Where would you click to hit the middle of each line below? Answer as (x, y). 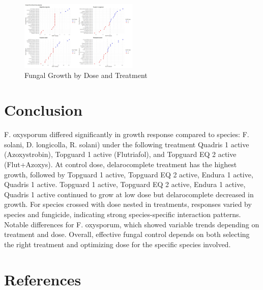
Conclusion (43, 110)
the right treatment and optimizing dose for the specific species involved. (118, 244)
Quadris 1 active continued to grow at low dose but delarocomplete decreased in (129, 194)
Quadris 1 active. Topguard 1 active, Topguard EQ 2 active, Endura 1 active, (125, 184)
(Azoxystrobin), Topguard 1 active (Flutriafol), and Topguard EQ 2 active (120, 154)
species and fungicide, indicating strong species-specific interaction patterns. (123, 214)
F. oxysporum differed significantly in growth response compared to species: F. (127, 134)
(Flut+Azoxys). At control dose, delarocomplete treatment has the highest (121, 164)
